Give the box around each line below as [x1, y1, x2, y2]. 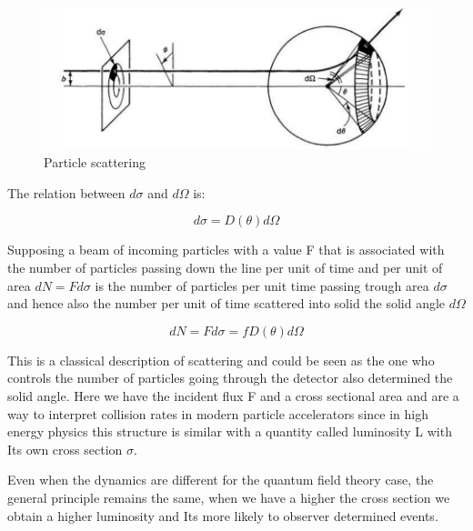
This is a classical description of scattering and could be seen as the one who [7, 350, 435, 369]
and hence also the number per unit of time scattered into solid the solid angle [7, 294, 446, 313]
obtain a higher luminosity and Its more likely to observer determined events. [7, 506, 438, 525]
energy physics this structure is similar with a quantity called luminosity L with [7, 422, 452, 441]
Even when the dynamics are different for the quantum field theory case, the [7, 470, 434, 489]
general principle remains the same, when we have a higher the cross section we [7, 488, 450, 507]
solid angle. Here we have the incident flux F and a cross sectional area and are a [7, 386, 459, 406]
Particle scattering [44, 153, 146, 172]
